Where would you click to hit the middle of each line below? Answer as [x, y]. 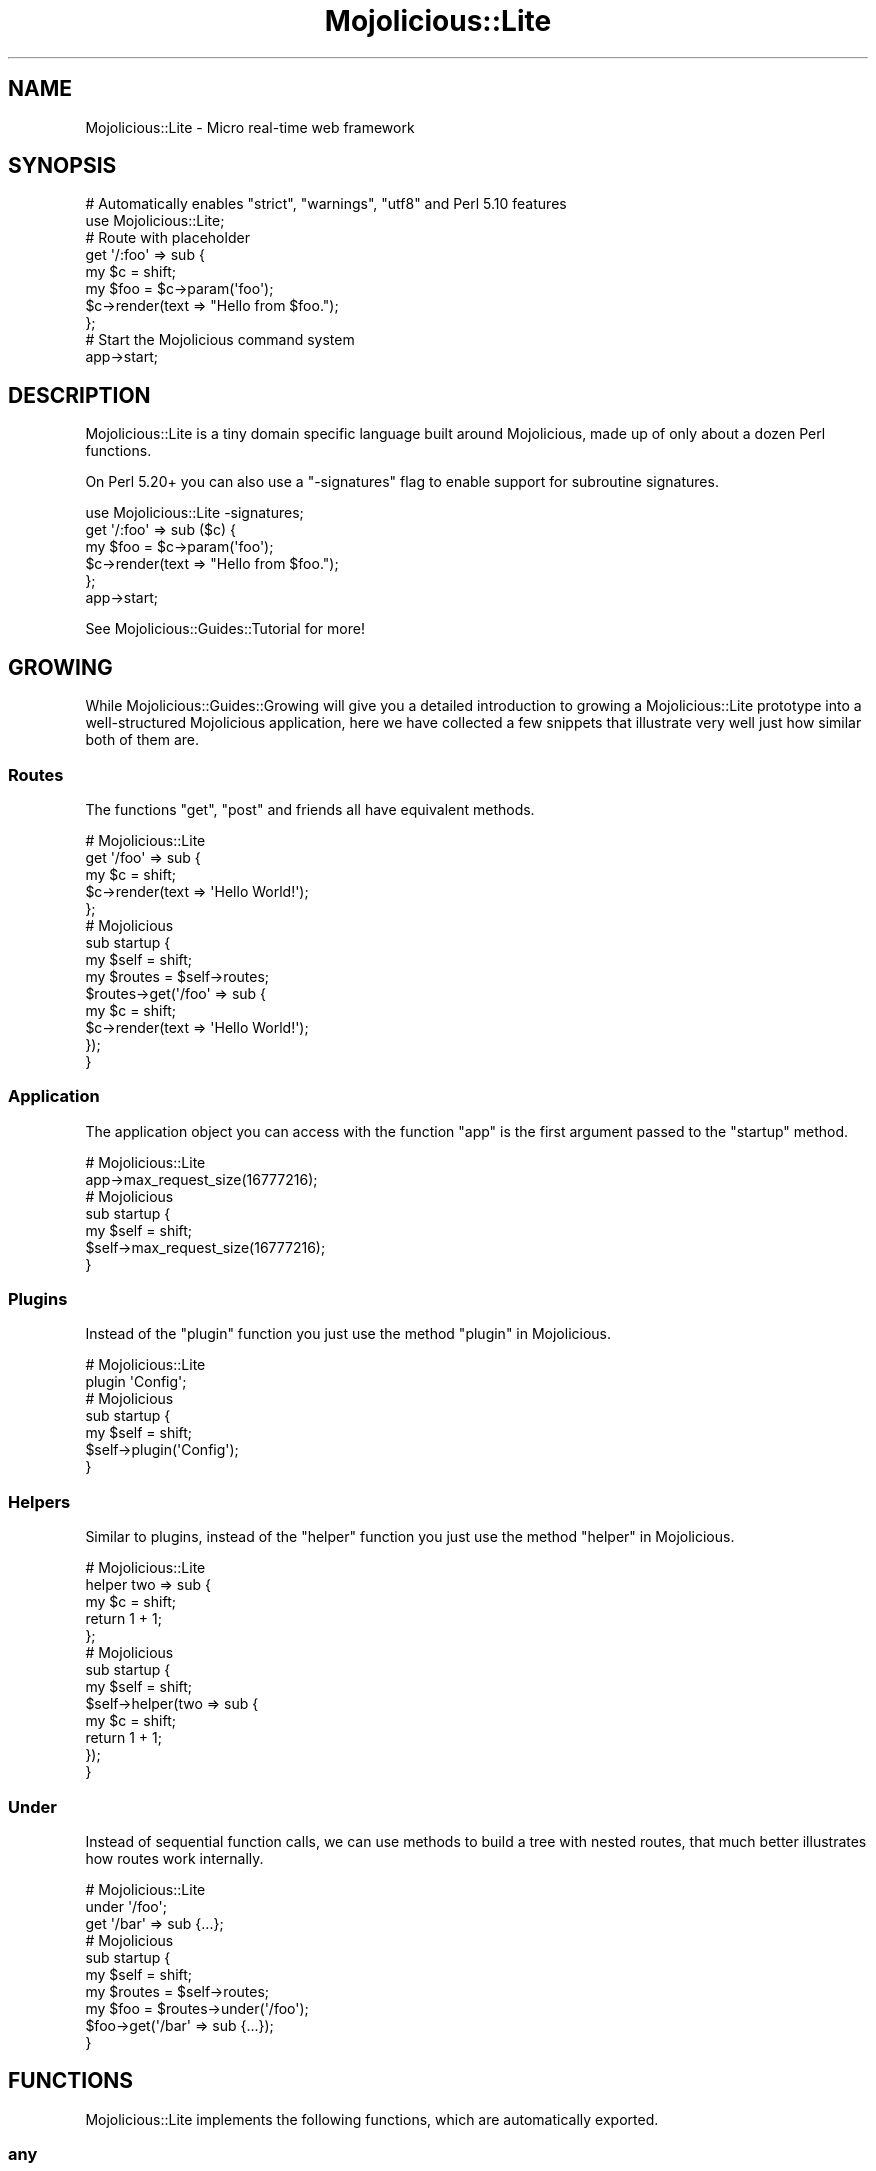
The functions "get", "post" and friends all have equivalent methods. [310, 809]
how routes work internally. [174, 1858]
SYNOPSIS [62, 166]
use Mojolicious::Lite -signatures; [194, 513]
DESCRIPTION [79, 395]
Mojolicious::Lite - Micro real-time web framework [250, 127]
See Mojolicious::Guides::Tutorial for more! [225, 629]
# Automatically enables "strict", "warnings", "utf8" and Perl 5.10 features [326, 204]
